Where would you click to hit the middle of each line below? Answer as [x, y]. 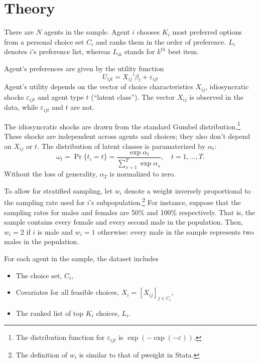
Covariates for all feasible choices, [68, 292]
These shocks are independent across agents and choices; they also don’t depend [127, 136]
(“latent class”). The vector [133, 97]
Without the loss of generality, [51, 174]
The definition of [42, 354]
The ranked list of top [50, 313]
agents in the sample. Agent [87, 32]
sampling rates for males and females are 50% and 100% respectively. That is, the [130, 212]
